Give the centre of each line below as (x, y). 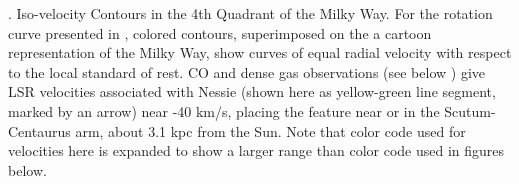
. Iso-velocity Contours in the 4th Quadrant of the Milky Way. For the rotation (250, 13)
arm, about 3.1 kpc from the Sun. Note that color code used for (270, 130)
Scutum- (470, 110)
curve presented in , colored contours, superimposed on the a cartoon (220, 32)
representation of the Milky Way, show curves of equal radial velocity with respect (260, 52)
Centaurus (39, 130)
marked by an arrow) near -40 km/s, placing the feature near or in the (224, 110)
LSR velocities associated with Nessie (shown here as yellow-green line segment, (252, 91)
